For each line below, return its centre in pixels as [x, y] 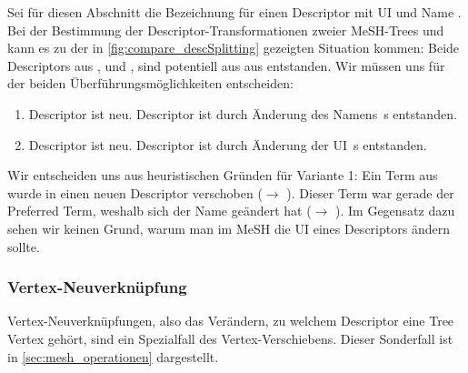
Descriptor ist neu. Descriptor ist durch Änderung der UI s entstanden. [228, 144]
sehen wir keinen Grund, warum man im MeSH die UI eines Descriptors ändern [229, 228]
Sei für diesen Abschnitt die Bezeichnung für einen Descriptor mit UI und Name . [234, 12]
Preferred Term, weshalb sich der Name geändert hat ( [159, 211]
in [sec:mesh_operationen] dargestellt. [113, 356]
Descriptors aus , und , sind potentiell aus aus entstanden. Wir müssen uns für [226, 65]
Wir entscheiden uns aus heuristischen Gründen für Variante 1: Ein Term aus [223, 175]
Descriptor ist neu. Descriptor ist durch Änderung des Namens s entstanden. [243, 113]
